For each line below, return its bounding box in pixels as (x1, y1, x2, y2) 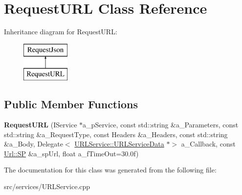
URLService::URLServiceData (74, 139, 164, 149)
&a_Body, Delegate (4, 139, 63, 149)
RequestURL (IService (4, 120, 77, 130)
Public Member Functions (4, 97, 138, 112)
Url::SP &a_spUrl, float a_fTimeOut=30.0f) (4, 148, 139, 158)
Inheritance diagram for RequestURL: (4, 26, 117, 37)
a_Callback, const (181, 139, 236, 149)
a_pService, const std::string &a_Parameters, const (83, 120, 239, 130)
